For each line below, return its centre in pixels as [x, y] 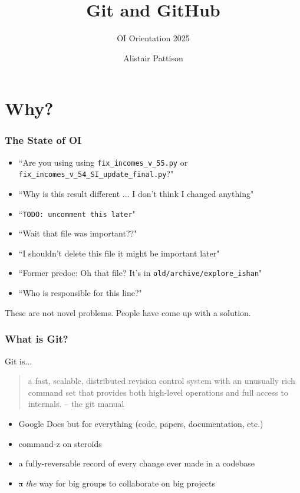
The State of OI [43, 140]
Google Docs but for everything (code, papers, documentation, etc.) [141, 423]
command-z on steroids [60, 443]
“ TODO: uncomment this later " [77, 213]
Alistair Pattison [153, 57]
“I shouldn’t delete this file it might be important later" [119, 253]
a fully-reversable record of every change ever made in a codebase [136, 463]
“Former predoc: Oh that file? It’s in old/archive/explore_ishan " [140, 273]
